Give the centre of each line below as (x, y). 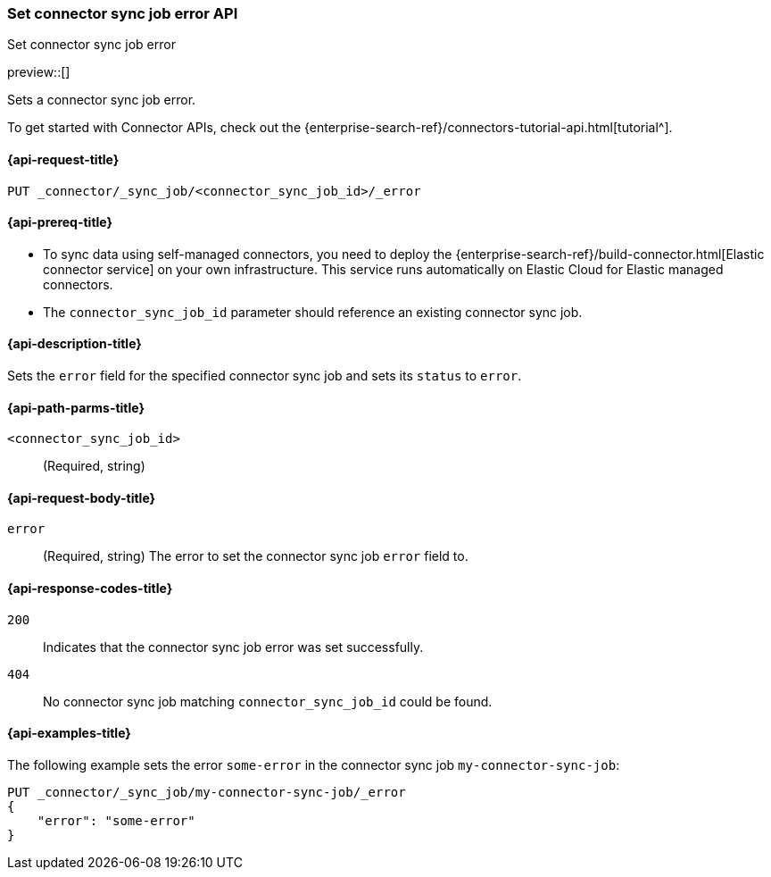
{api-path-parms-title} (76, 407)
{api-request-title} (63, 159)
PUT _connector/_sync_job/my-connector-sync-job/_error (207, 792)
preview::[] (39, 72)
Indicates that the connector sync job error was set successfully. (233, 647)
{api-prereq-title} (60, 222)
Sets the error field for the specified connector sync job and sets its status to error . (265, 376)
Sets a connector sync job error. (102, 100)
